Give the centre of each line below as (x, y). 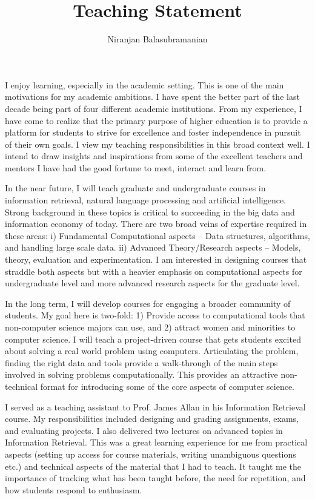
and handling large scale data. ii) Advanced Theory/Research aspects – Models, (153, 247)
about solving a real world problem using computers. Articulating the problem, (152, 351)
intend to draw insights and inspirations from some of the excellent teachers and (154, 156)
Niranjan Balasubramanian (157, 39)
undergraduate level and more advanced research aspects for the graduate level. (152, 283)
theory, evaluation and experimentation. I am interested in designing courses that (156, 259)
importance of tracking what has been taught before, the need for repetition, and (155, 478)
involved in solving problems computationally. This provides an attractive (141, 374)
